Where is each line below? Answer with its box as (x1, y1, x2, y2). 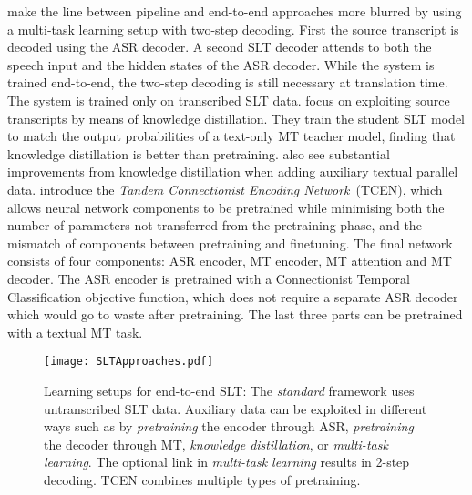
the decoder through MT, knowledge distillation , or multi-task (44, 434, 388, 453)
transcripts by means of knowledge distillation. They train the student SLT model (7, 108, 465, 127)
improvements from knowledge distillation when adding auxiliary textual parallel (7, 162, 458, 181)
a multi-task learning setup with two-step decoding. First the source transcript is (7, 19, 459, 38)
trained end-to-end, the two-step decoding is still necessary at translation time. (7, 73, 448, 92)
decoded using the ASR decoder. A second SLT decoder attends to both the (7, 37, 432, 56)
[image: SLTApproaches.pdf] (44, 355, 214, 369)
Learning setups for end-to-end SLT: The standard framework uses (44, 380, 415, 399)
